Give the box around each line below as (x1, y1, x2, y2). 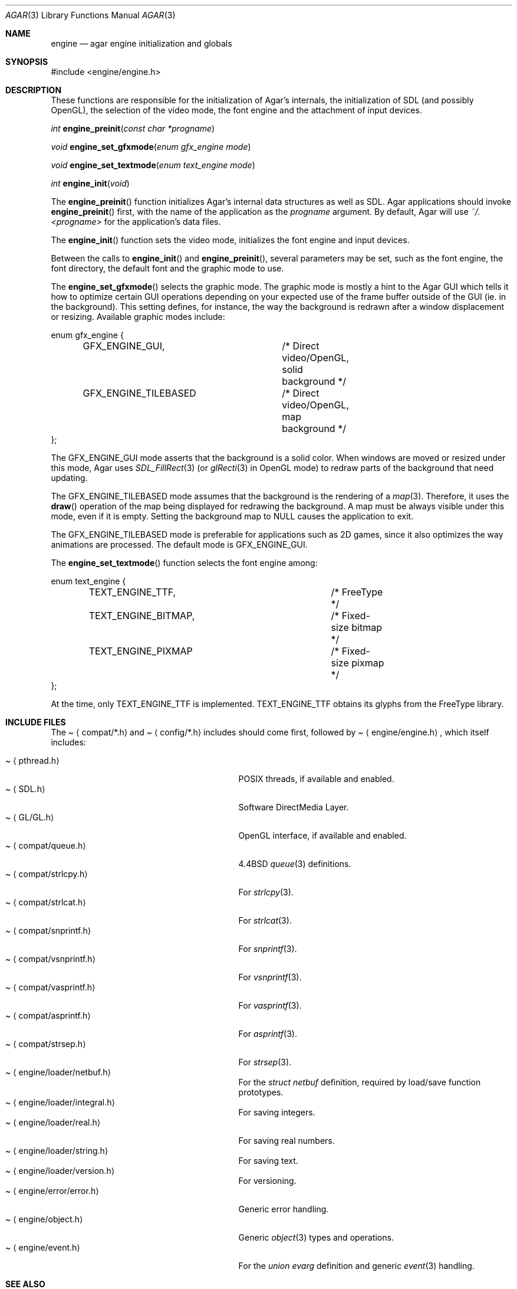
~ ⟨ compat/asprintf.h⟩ (5, 1010, 91, 1020)
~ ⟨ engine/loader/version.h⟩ (5, 1166, 115, 1176)
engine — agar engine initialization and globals (51, 38, 232, 48)
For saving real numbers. (238, 1136, 335, 1146)
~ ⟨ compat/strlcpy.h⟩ (5, 869, 88, 879)
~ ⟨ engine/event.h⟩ (5, 1242, 80, 1252)
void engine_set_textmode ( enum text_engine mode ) (51, 160, 255, 170)
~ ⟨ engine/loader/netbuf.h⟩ (5, 1067, 111, 1077)
